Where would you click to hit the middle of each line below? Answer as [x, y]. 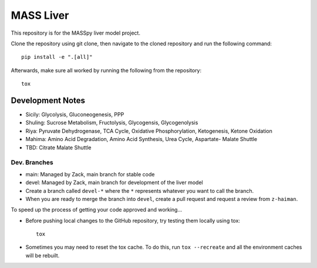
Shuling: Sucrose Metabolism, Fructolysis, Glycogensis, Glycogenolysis [112, 123]
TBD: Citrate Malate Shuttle [58, 148]
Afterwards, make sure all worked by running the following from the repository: [106, 70]
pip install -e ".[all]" [57, 57]
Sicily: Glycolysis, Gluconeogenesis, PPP [75, 115]
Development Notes [48, 100]
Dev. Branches [32, 163]
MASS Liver [40, 15]
